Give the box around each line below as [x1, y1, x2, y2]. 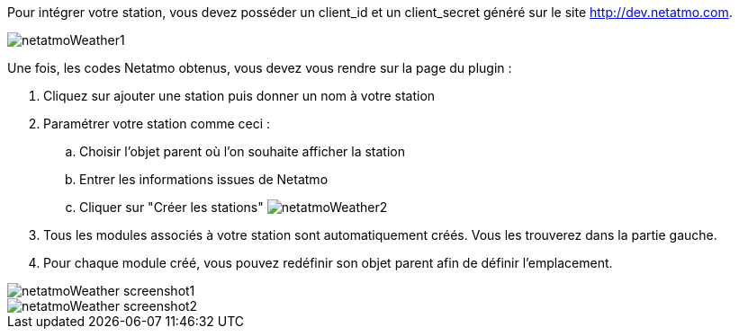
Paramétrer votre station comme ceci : [43, 116, 271, 131]
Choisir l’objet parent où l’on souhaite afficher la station [79, 144, 405, 159]
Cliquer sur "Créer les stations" [79, 199, 264, 215]
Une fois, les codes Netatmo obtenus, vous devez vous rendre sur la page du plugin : [7, 60, 512, 75]
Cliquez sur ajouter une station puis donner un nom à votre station [43, 88, 436, 103]
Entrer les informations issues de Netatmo [79, 172, 329, 187]
